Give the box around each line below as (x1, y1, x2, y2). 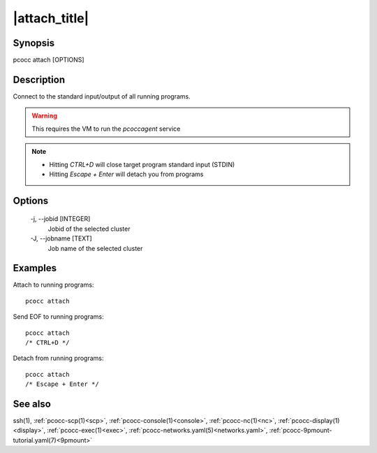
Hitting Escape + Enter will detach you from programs (49, 170, 204, 178)
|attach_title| (13, 10, 89, 26)
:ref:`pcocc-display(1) (278, 417, 340, 425)
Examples (13, 262, 57, 274)
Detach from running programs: (13, 354, 104, 363)
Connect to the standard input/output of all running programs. (13, 92, 191, 101)
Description (13, 73, 66, 85)
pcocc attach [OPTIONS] (13, 56, 84, 64)
